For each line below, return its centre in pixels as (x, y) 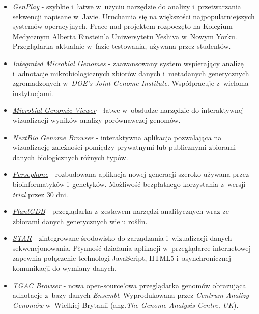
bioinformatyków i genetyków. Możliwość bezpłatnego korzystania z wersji (129, 184)
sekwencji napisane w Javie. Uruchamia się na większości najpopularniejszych (134, 16)
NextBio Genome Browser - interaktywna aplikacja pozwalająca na (117, 137)
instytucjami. (33, 93)
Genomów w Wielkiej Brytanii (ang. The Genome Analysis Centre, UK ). (125, 305)
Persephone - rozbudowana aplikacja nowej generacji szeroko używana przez (131, 174)
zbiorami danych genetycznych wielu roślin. (80, 221)
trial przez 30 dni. (40, 194)
